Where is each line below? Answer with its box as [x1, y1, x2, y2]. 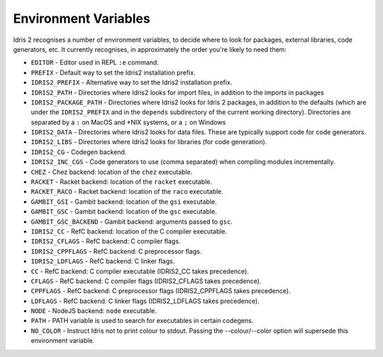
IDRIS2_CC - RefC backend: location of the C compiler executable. [30, 227, 228, 236]
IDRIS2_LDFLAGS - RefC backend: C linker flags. [30, 257, 175, 265]
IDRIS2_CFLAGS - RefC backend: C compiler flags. [30, 237, 181, 246]
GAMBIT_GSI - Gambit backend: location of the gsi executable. [30, 197, 217, 206]
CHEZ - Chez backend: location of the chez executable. [30, 167, 193, 176]
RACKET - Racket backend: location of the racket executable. [30, 177, 213, 186]
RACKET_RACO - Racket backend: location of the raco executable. [30, 187, 223, 196]
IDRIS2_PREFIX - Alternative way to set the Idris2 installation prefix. [30, 78, 233, 87]
